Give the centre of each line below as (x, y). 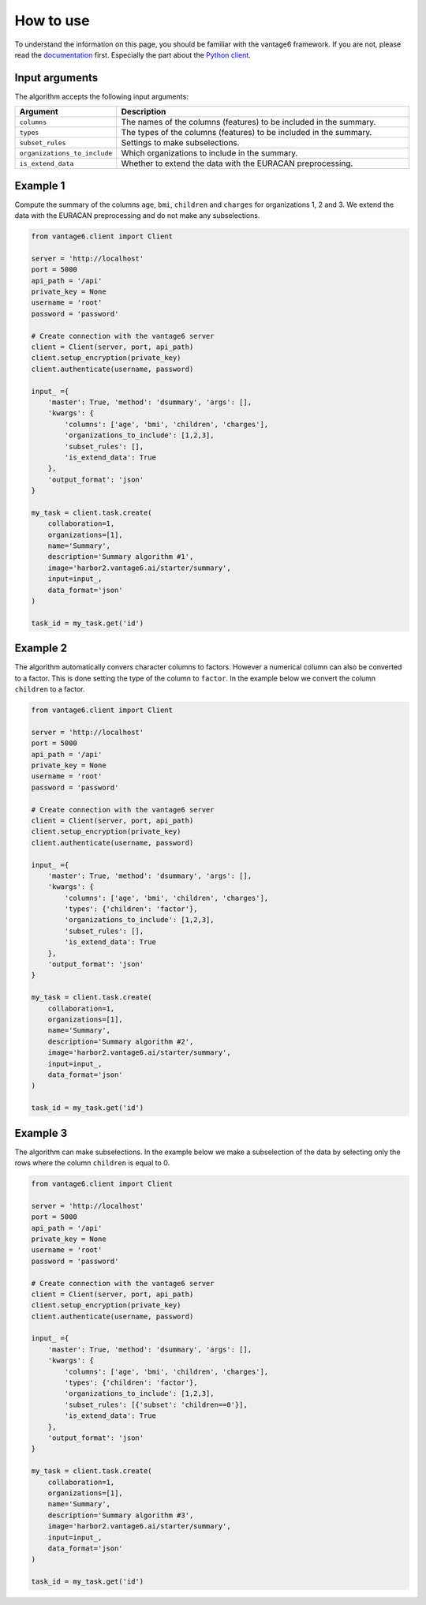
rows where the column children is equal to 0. (92, 1163)
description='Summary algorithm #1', (121, 557)
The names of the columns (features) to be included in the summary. (248, 122)
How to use (52, 21)
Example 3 (41, 1133)
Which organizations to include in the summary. (209, 153)
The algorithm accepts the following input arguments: (101, 96)
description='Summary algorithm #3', (121, 1515)
